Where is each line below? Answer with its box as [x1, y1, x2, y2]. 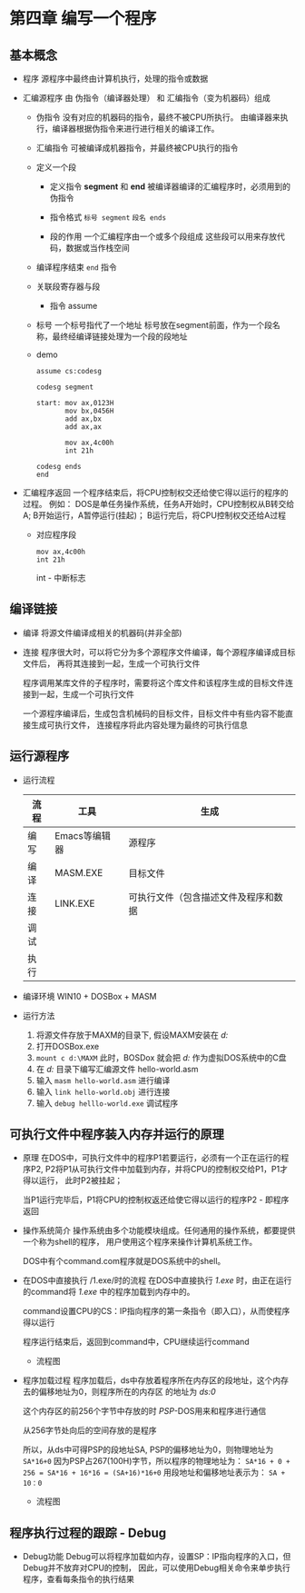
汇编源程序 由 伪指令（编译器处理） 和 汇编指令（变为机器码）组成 [22, 93, 271, 103]
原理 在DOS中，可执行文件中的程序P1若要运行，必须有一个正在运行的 [22, 1152, 281, 1163]
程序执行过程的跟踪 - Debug [9, 1525, 167, 1540]
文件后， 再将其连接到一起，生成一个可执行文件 [22, 658, 201, 669]
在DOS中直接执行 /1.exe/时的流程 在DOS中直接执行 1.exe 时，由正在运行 [22, 1275, 292, 1286]
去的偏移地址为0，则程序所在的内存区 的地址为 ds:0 [22, 1387, 216, 1398]
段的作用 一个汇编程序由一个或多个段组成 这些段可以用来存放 [49, 231, 278, 242]
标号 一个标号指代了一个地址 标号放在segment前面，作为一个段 [35, 320, 272, 330]
